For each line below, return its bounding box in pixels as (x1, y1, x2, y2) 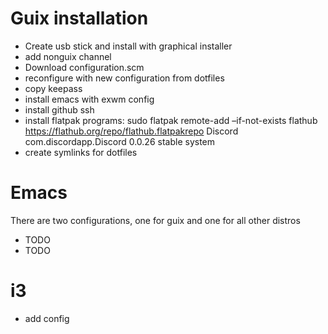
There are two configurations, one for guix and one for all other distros (10, 214, 301, 226)
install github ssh (24, 103, 95, 116)
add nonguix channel (24, 50, 112, 62)
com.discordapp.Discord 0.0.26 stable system (24, 135, 216, 147)
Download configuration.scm (24, 61, 145, 73)
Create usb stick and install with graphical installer (24, 40, 233, 52)
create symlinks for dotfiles (24, 146, 138, 158)
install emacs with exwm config (24, 93, 155, 105)
